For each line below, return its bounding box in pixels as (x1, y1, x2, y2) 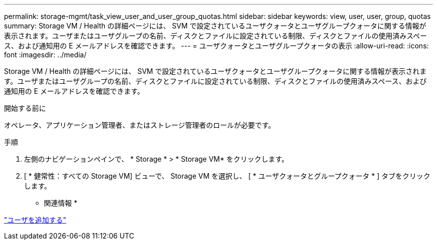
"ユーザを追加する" (4, 216, 66, 224)
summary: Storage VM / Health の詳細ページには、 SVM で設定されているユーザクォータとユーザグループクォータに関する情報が (4, 21, 427, 30)
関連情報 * (44, 199, 77, 207)
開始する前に (4, 104, 46, 112)
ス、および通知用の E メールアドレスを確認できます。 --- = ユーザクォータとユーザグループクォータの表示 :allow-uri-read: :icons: (4, 41, 429, 50)
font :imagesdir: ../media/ (4, 50, 87, 59)
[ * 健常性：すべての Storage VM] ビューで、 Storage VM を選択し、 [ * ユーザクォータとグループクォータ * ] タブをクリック (24, 172, 431, 180)
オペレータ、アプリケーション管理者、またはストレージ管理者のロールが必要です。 (4, 121, 275, 129)
